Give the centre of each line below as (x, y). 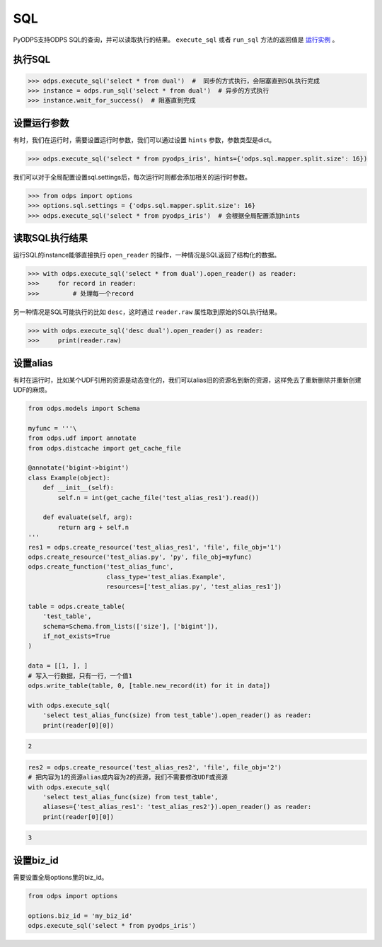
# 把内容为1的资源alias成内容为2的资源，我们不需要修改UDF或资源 (128, 777)
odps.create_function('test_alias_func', (101, 567)
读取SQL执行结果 (50, 238)
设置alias (33, 363)
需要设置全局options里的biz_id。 (60, 877)
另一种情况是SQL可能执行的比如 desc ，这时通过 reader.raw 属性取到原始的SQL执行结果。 (147, 312)
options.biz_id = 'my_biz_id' (80, 916)
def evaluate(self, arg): (88, 517)
